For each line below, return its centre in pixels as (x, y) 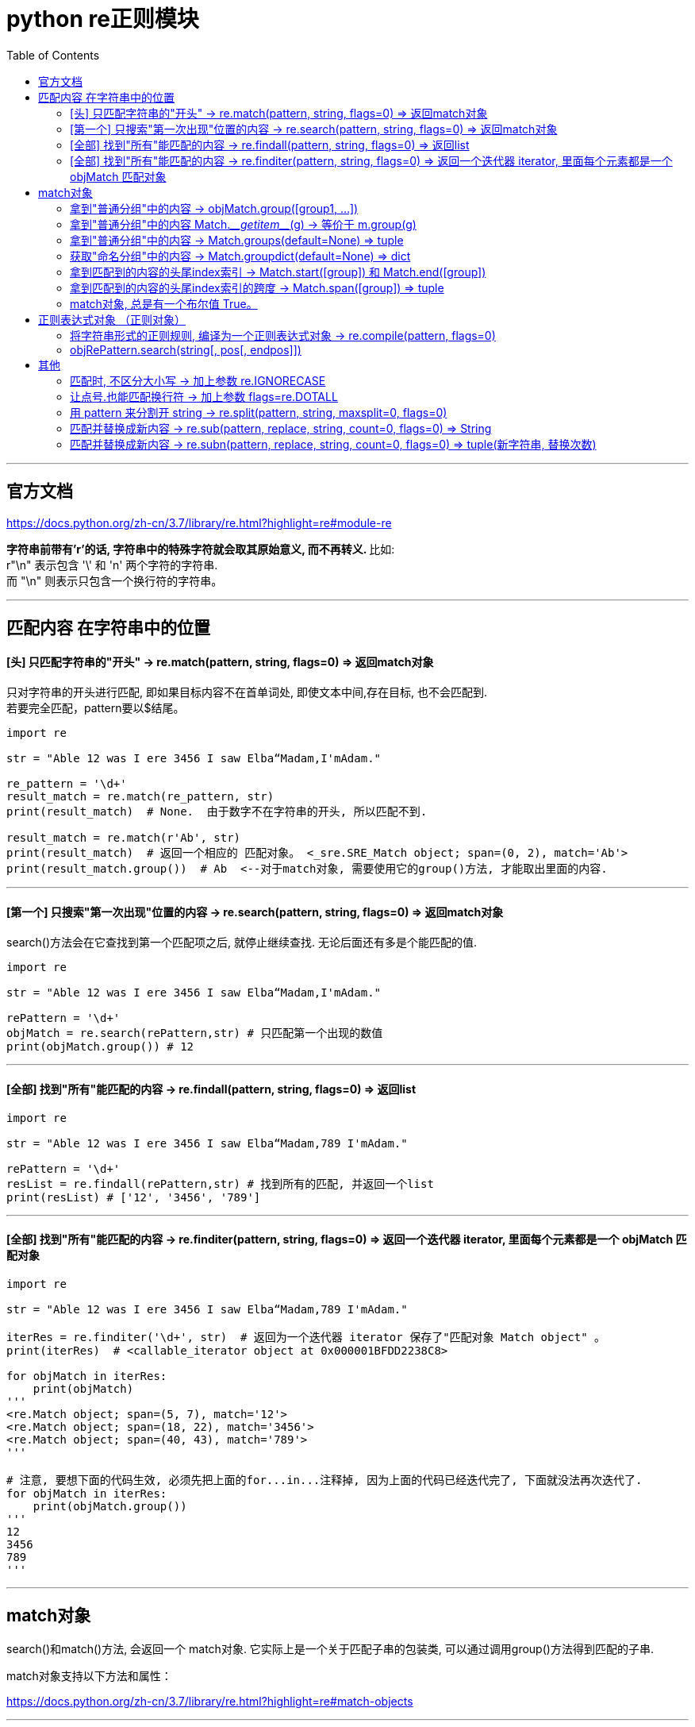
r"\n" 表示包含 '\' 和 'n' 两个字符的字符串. (112, 565)
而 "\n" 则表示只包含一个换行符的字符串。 (115, 580)
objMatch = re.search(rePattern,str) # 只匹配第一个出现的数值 (195, 1033)
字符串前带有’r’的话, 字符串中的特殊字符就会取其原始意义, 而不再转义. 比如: (201, 549)
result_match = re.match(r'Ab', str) (124, 838)
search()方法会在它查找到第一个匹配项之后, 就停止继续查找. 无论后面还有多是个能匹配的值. (242, 943)
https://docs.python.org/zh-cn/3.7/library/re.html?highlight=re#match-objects (210, 1701)
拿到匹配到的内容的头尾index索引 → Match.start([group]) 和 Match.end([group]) (278, 272)
